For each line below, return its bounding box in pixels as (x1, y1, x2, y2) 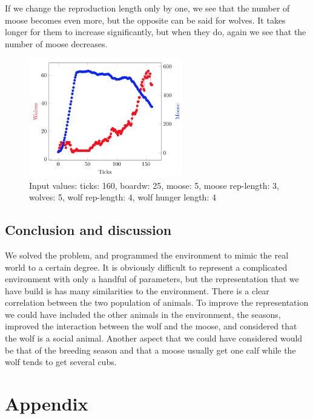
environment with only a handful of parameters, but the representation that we (5, 272, 299, 285)
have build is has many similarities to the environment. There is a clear (5, 284, 269, 297)
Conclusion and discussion (5, 220, 172, 239)
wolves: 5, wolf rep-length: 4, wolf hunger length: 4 (29, 191, 216, 203)
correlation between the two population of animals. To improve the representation (5, 296, 309, 309)
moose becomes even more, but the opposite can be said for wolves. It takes (5, 13, 286, 26)
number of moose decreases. (5, 37, 108, 50)
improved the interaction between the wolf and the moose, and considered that (5, 320, 297, 332)
